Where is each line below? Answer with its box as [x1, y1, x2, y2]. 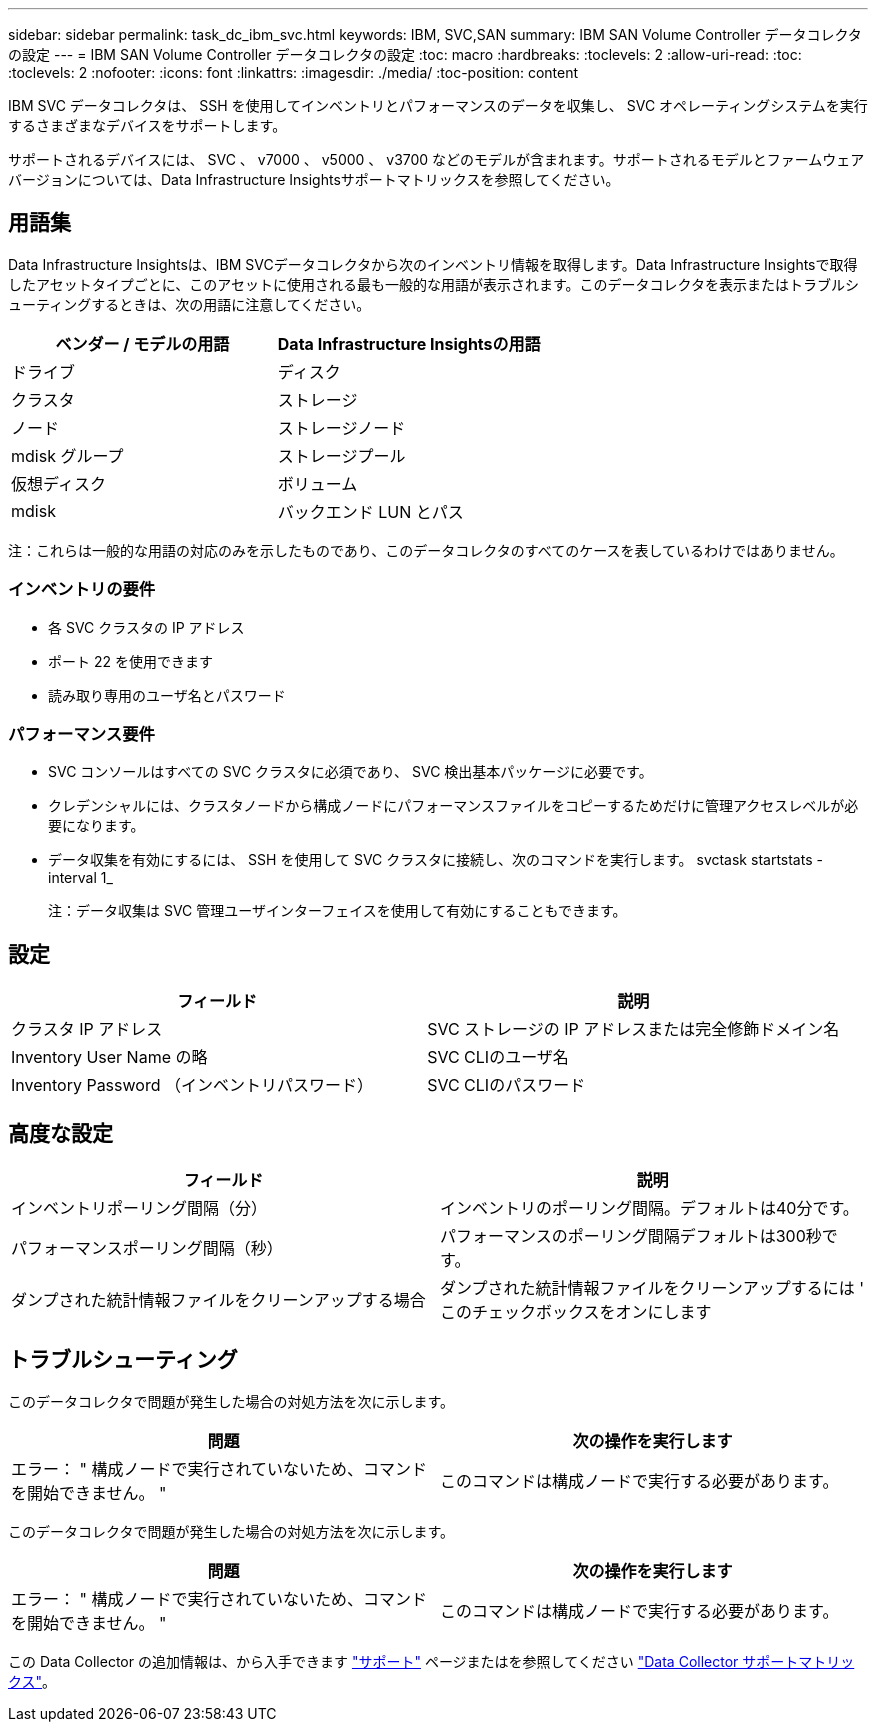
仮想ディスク [11, 473, 106, 494]
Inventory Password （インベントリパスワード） [11, 1075, 373, 1096]
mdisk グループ [11, 445, 124, 466]
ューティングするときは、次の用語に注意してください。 [8, 295, 371, 313]
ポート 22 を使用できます [48, 652, 213, 670]
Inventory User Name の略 [11, 1047, 208, 1068]
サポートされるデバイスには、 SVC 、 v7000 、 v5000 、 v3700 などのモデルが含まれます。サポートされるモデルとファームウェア [8, 151, 865, 168]
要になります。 [48, 817, 145, 835]
